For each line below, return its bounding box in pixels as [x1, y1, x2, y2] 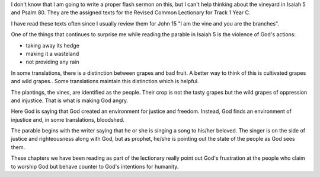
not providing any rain [25, 58, 79, 65]
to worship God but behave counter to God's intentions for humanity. [11, 163, 179, 170]
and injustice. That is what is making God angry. [11, 97, 129, 104]
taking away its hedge [25, 42, 80, 49]
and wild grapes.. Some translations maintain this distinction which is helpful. [11, 78, 199, 85]
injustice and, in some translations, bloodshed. [11, 116, 124, 123]
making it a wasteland [25, 50, 79, 57]
